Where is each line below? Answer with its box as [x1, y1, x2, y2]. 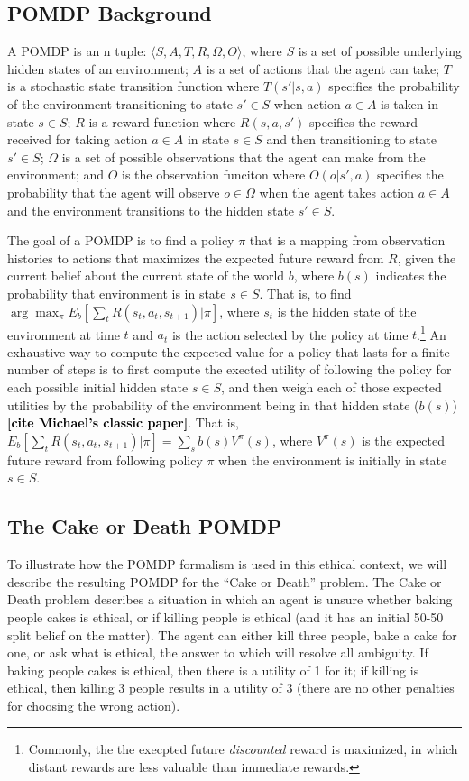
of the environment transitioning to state [7, 94, 233, 113]
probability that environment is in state [7, 283, 226, 302]
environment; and [7, 165, 105, 184]
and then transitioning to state [266, 130, 437, 149]
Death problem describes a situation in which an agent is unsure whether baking [7, 590, 453, 609]
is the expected [362, 430, 446, 449]
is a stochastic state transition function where [7, 77, 260, 96]
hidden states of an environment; [7, 59, 189, 78]
